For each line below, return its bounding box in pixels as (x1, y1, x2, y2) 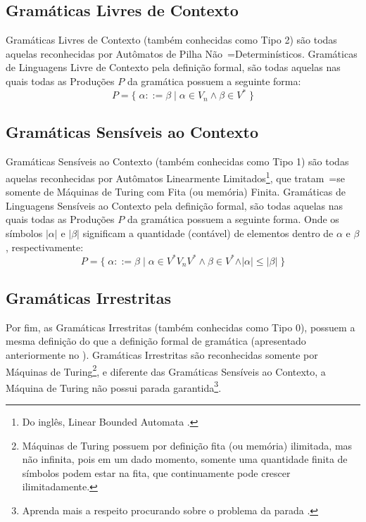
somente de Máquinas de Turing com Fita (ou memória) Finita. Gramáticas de (6, 184, 346, 199)
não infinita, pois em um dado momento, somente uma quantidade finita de (22, 452, 348, 466)
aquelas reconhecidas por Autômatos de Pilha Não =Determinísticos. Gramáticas (6, 46, 358, 61)
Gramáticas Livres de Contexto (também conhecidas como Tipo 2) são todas (6, 32, 337, 47)
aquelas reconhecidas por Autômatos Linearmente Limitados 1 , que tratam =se (6, 168, 345, 185)
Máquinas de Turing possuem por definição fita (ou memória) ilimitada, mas (22, 438, 353, 452)
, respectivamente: (6, 239, 84, 254)
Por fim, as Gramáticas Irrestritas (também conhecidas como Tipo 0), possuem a (6, 319, 355, 334)
